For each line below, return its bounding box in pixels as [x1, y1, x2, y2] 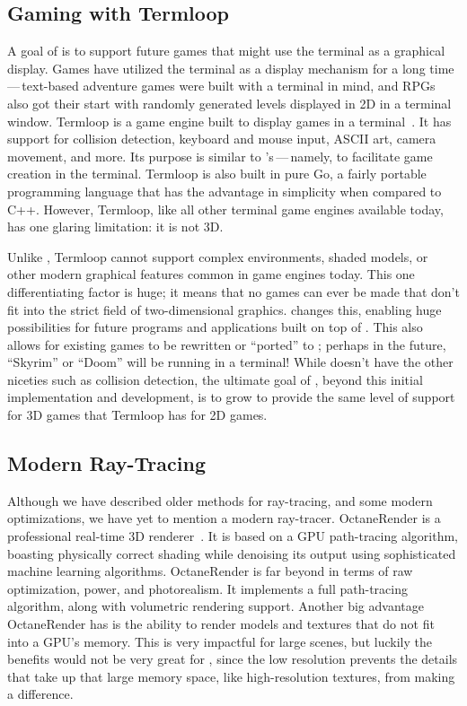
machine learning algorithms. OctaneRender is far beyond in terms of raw [7, 562, 413, 580]
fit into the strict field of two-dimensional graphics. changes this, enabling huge [7, 300, 442, 318]
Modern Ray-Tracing [7, 449, 206, 477]
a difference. [7, 684, 74, 703]
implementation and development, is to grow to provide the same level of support [7, 388, 455, 406]
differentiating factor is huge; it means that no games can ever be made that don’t [7, 282, 460, 301]
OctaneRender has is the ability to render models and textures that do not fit [7, 614, 435, 633]
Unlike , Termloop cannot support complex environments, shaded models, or [7, 247, 428, 266]
